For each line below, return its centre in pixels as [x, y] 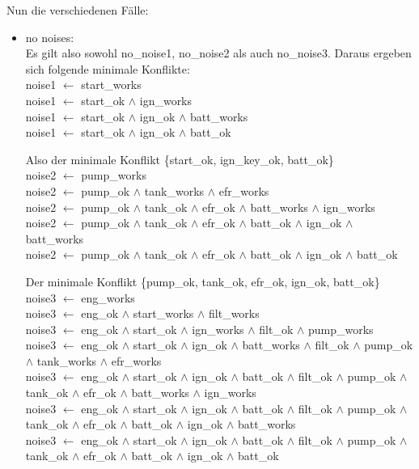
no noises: [50, 37]
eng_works [108, 297]
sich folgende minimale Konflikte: [108, 68]
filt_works [234, 313]
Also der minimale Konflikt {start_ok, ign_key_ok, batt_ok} [180, 159]
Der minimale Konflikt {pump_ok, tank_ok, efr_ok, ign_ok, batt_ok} [203, 281]
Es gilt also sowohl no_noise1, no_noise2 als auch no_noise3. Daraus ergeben [218, 53]
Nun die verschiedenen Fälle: [78, 10]
